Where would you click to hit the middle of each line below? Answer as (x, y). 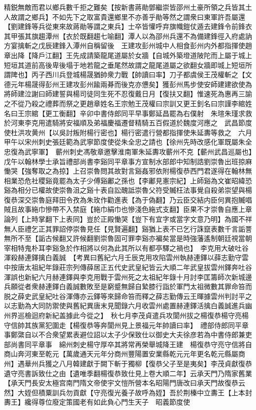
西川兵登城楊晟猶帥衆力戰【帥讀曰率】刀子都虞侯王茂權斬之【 (145, 74)
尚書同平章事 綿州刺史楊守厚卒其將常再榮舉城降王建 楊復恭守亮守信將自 (131, 344)
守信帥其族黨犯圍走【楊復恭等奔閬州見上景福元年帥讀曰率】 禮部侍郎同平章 (126, 325)
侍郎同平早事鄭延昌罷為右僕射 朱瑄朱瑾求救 (179, 113)
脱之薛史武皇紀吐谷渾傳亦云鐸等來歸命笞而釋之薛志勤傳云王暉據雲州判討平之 (128, 296)
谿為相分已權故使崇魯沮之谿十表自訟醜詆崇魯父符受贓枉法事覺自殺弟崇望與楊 (128, 190)
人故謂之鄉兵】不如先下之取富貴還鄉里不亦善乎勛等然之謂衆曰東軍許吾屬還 (125, 16)
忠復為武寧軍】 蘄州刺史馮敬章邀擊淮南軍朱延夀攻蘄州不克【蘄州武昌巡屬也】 (128, 151)
